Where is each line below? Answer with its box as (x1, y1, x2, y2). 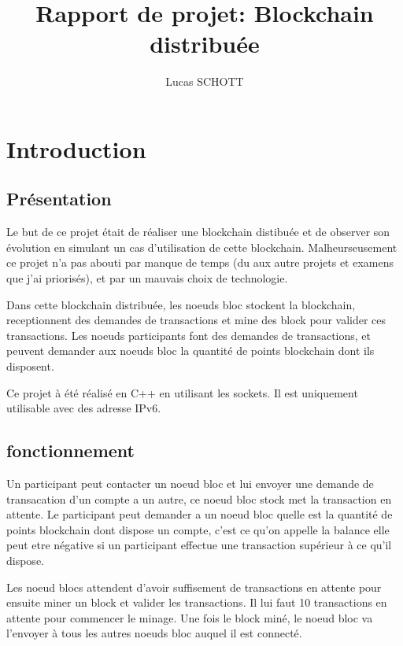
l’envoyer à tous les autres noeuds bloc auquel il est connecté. (6, 625, 302, 641)
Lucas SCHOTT (165, 73, 244, 90)
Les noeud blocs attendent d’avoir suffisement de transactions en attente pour (6, 578, 382, 595)
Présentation (6, 186, 112, 211)
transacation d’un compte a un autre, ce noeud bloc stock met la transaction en (6, 490, 392, 507)
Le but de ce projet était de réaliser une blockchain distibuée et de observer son (6, 223, 390, 240)
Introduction (6, 132, 146, 164)
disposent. (6, 358, 54, 375)
